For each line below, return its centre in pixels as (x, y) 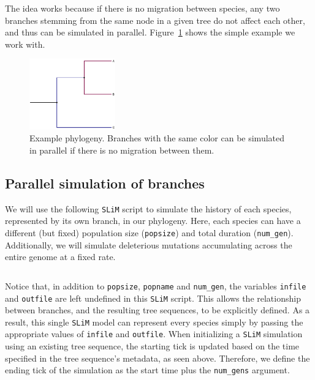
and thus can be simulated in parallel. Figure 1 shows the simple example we (150, 32)
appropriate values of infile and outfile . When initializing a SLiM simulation (154, 334)
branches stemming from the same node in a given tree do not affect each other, (155, 20)
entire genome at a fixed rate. (60, 257)
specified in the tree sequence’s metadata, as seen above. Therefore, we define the (157, 358)
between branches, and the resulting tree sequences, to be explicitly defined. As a (157, 310)
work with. (25, 44)
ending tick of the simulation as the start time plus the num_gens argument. (147, 370)
